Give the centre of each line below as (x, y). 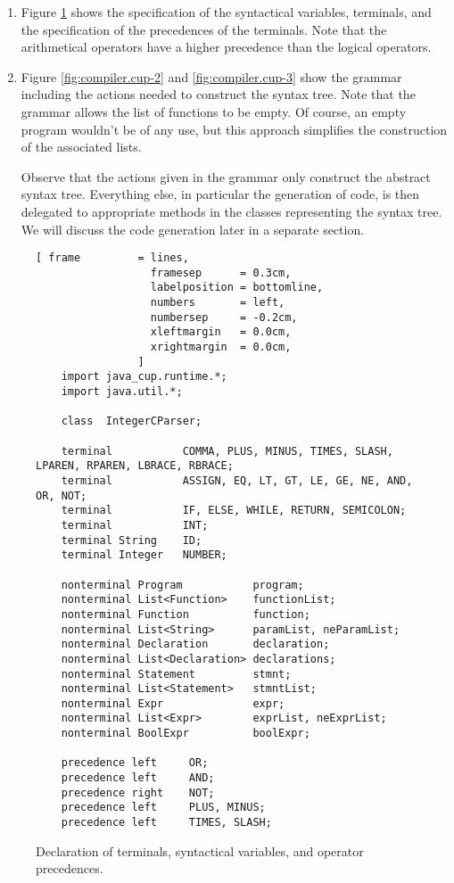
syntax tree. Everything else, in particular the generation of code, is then (220, 194)
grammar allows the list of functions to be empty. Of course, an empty (214, 111)
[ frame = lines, (112, 258)
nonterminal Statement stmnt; (176, 674)
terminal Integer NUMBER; (144, 555)
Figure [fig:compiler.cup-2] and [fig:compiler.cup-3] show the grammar (211, 76)
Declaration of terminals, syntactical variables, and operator (200, 850)
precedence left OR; (135, 763)
